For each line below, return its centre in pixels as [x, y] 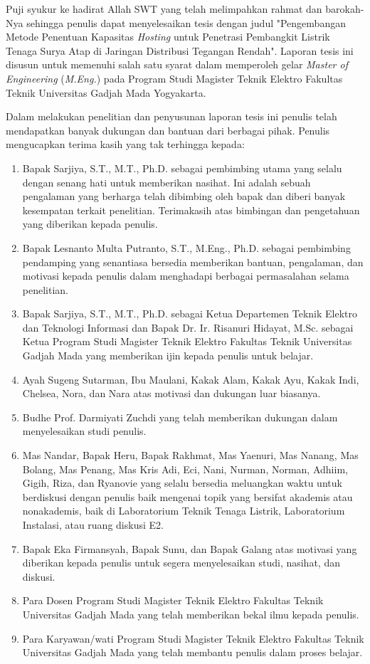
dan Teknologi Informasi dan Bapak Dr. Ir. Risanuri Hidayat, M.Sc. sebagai [188, 327]
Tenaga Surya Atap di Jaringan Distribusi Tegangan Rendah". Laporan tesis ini [180, 50]
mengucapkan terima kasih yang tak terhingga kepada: [125, 144]
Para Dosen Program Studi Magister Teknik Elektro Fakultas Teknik [173, 600]
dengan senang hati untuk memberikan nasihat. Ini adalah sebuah [166, 182]
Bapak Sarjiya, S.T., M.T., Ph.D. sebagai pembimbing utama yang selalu [182, 168]
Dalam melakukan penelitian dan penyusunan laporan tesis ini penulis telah [171, 116]
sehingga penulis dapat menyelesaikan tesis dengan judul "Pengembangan [186, 22]
